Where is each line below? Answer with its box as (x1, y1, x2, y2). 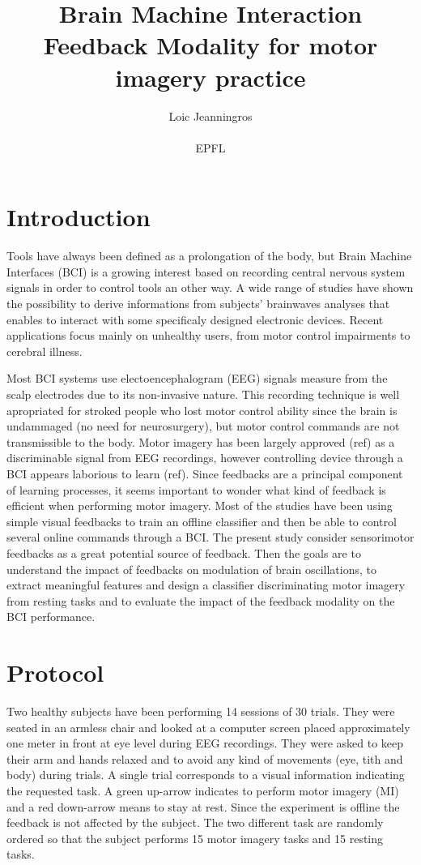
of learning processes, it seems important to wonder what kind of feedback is (6, 481, 386, 498)
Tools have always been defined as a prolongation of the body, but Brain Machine (6, 247, 412, 264)
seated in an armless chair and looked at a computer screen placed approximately (6, 718, 410, 735)
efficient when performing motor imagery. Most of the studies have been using (6, 497, 393, 514)
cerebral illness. (6, 342, 83, 359)
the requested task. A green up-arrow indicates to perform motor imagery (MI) (6, 781, 399, 799)
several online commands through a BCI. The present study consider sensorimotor (6, 529, 415, 546)
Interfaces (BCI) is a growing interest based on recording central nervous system (6, 263, 406, 280)
